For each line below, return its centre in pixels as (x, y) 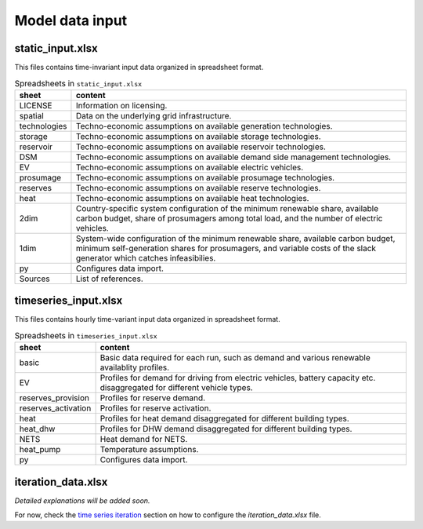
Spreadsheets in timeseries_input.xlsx (86, 335)
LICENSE (36, 105)
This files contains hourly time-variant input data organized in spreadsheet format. (148, 319)
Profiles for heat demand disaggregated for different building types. (225, 418)
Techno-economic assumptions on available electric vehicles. (190, 167)
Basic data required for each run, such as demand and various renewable (235, 358)
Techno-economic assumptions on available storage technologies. (198, 136)
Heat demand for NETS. (144, 440)
